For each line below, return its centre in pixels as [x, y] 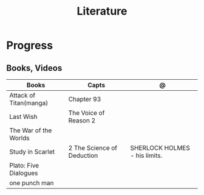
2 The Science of [93, 148]
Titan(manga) [29, 103]
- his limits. [146, 155]
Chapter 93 [85, 99]
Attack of [22, 95]
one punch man [32, 183]
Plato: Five [24, 165]
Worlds [19, 138]
